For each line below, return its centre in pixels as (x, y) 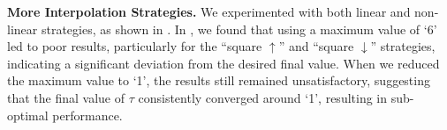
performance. (87, 115)
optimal (28, 115)
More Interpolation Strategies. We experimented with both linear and (209, 11)
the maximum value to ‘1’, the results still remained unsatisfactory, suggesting (219, 80)
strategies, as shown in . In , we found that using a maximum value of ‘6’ (239, 29)
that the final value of (66, 97)
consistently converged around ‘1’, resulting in (263, 97)
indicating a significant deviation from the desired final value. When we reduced (223, 63)
